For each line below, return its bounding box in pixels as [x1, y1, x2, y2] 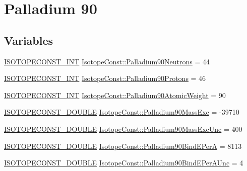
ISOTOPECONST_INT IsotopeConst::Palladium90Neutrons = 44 [4, 56, 210, 66]
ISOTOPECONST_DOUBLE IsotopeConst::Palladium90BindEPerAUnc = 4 [4, 157, 243, 168]
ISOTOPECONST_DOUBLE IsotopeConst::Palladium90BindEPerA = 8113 [4, 140, 242, 151]
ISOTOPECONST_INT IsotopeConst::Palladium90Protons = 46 [4, 73, 206, 83]
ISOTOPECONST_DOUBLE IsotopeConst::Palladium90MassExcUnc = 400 [4, 123, 242, 134]
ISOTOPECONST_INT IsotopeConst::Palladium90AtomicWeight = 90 [4, 90, 226, 100]
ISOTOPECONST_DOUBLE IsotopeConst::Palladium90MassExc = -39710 [4, 107, 239, 117]
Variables [4, 32, 53, 48]
